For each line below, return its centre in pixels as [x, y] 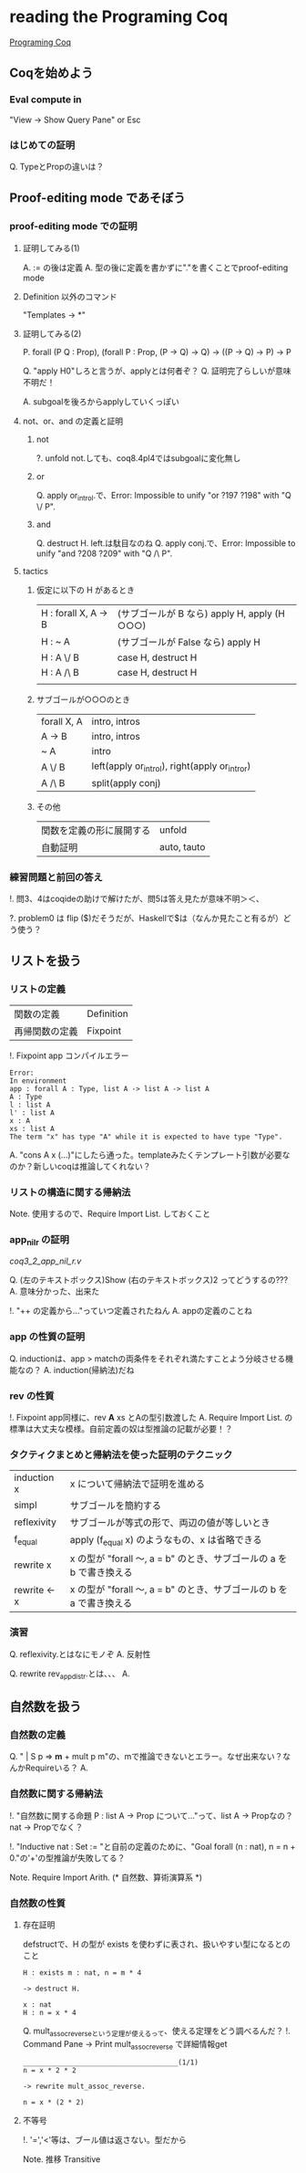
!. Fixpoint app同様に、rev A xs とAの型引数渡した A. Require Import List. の [151, 1418]
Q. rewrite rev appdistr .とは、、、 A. [70, 1674]
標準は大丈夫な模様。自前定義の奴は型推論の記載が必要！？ [121, 1429]
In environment [38, 1081]
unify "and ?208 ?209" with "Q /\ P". [104, 553]
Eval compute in [46, 100]
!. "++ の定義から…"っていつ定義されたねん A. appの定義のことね [131, 1311]
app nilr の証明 [40, 1240]
